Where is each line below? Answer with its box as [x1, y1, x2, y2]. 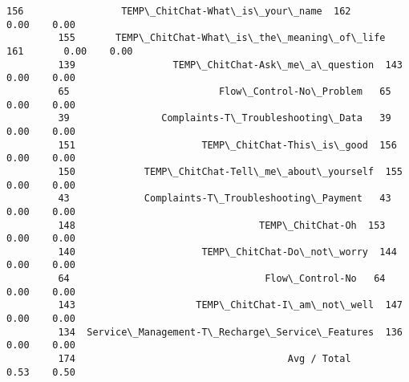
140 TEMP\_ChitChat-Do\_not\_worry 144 [58, 246, 397, 258]
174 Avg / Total [58, 353, 351, 365]
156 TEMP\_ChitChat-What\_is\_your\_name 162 [6, 6, 351, 17]
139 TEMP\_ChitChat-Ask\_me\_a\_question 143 [58, 59, 403, 71]
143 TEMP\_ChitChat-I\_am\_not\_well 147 [58, 299, 403, 311]
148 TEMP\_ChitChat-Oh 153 [58, 219, 386, 231]
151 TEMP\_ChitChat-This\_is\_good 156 [58, 139, 397, 151]
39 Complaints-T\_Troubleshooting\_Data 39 [58, 112, 391, 124]
